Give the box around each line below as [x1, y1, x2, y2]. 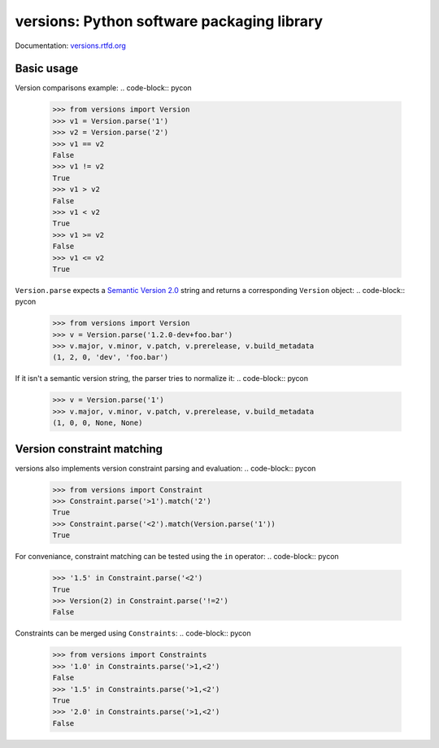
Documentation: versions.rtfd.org [15, 41, 126, 50]
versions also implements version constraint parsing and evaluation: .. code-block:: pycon [15, 463, 316, 473]
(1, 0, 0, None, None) [52, 418, 143, 427]
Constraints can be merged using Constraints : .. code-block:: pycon [15, 628, 251, 638]
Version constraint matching [15, 442, 163, 456]
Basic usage [15, 62, 79, 76]
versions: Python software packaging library [15, 12, 324, 30]
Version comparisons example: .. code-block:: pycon [15, 83, 193, 93]
